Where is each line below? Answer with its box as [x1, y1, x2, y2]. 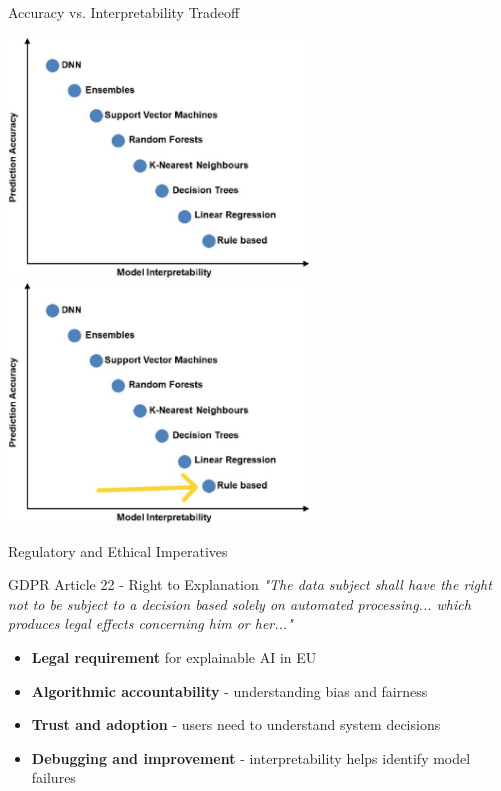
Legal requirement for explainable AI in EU [31, 647, 317, 668]
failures [31, 767, 76, 788]
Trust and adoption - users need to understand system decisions [31, 714, 441, 735]
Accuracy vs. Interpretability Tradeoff [8, 2, 240, 22]
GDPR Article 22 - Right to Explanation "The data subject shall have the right [8, 574, 492, 595]
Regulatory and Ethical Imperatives [8, 540, 228, 561]
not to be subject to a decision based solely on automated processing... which [8, 593, 471, 614]
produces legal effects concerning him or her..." [8, 613, 293, 634]
